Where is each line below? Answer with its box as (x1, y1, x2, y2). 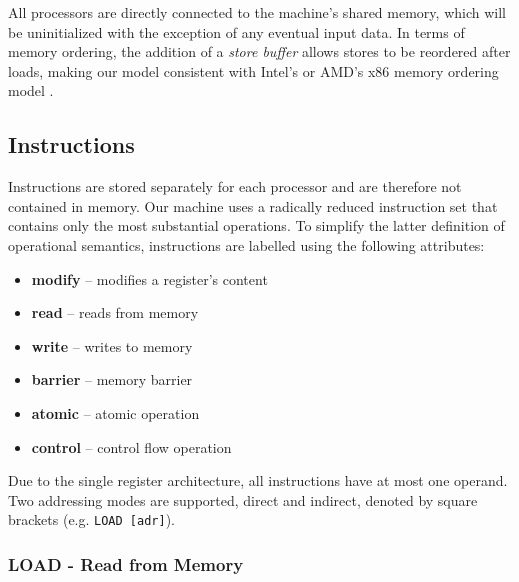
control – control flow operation (31, 436, 232, 457)
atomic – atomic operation (31, 402, 200, 423)
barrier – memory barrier (31, 369, 193, 390)
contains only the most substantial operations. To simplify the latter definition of (8, 215, 505, 236)
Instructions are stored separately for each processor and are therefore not (8, 176, 462, 197)
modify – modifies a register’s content (31, 268, 268, 289)
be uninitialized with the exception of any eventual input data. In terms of (8, 21, 465, 42)
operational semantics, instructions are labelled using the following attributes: (8, 234, 485, 255)
